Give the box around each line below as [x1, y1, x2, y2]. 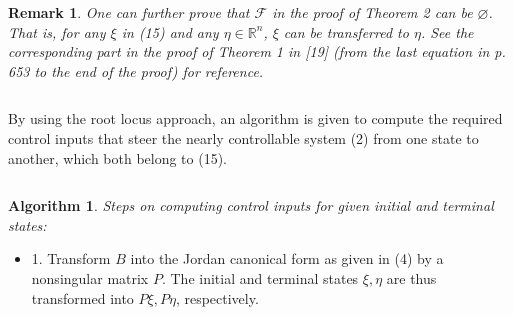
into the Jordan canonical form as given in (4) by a [130, 248, 444, 269]
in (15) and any [121, 21, 219, 42]
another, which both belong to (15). [8, 147, 228, 168]
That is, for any [8, 21, 106, 42]
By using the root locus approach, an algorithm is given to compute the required [8, 108, 503, 129]
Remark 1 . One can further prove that [8, 2, 250, 22]
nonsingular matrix [31, 267, 149, 288]
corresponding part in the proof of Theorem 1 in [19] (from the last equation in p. [8, 41, 506, 62]
